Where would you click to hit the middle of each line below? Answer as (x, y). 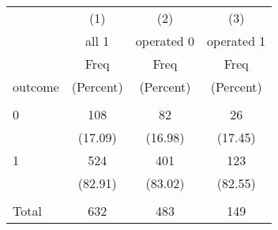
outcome (36, 87)
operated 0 (165, 41)
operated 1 (237, 41)
